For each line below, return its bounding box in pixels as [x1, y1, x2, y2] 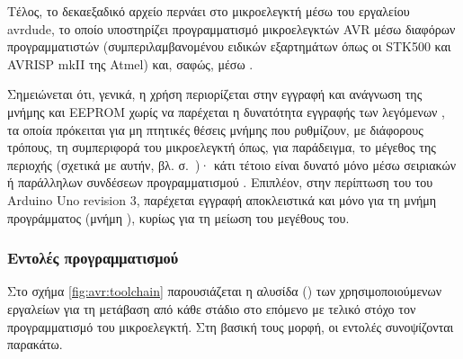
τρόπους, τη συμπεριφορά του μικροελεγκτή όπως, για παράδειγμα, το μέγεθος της [7, 138, 436, 157]
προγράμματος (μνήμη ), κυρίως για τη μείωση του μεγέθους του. [7, 208, 350, 227]
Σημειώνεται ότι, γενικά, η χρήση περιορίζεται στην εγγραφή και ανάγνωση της [7, 85, 423, 103]
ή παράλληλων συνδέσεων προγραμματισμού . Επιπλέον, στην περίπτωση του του [7, 173, 433, 192]
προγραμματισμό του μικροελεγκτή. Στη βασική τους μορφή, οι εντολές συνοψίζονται [7, 317, 454, 336]
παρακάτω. [7, 335, 63, 354]
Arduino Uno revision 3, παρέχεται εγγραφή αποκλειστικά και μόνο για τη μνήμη [7, 190, 437, 209]
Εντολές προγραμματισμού [7, 247, 179, 269]
